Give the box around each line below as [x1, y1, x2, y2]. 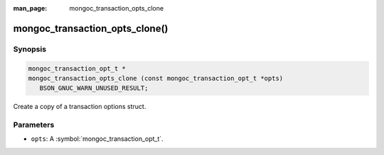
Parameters [13, 120, 55, 130]
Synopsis [13, 44, 46, 54]
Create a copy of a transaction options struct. [13, 103, 146, 111]
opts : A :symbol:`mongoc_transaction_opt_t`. [31, 134, 164, 143]
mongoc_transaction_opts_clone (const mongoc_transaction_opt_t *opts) [28, 74, 284, 82]
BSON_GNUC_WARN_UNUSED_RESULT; [39, 84, 149, 92]
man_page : [13, 4, 48, 12]
